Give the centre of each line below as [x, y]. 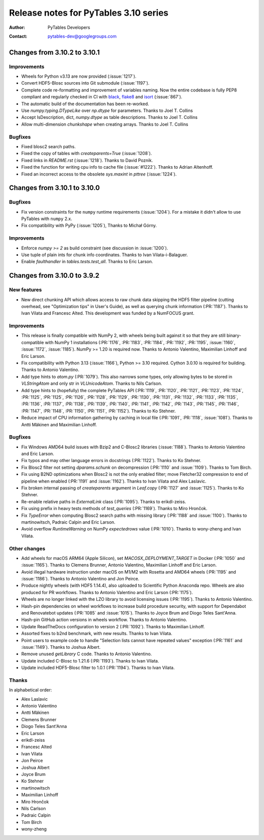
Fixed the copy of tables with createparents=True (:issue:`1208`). [87, 154]
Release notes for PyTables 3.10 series [89, 13]
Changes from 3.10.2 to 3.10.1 [55, 52]
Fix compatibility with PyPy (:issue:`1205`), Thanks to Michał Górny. [89, 225]
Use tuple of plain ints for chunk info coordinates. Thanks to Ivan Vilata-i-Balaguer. [105, 255]
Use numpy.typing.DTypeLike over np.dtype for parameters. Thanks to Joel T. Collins [107, 111]
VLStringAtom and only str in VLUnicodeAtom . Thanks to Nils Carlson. [92, 383]
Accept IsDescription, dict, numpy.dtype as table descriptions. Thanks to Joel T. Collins [110, 117]
